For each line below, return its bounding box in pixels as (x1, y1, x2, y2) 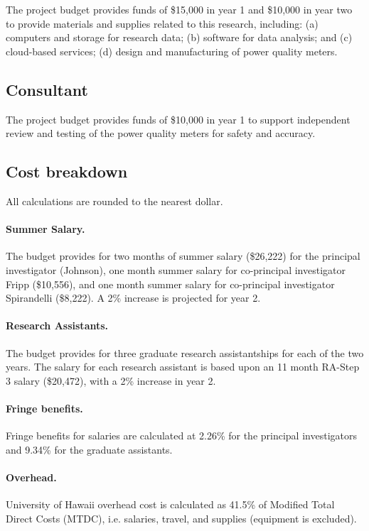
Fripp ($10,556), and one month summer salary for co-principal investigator (6, 276, 335, 291)
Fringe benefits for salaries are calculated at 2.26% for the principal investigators (6, 428, 357, 443)
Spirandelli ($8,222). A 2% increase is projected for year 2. (6, 290, 261, 305)
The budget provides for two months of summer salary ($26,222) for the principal (6, 248, 360, 263)
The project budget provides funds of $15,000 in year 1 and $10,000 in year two (6, 2, 353, 16)
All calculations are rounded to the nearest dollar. (6, 193, 223, 208)
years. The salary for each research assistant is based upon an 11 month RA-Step (6, 359, 360, 374)
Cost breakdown (6, 160, 128, 182)
